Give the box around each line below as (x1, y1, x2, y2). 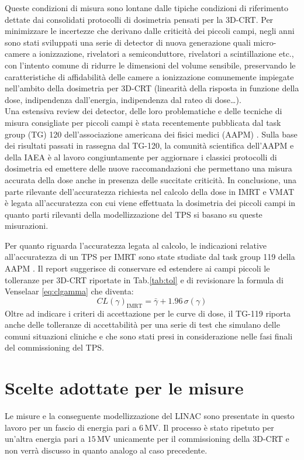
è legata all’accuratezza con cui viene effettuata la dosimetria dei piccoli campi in (5, 197, 296, 209)
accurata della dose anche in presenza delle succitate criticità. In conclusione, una (5, 173, 296, 186)
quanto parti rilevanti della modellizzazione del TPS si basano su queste (5, 208, 262, 220)
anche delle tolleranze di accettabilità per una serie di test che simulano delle (5, 318, 280, 331)
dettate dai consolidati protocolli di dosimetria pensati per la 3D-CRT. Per (5, 13, 274, 25)
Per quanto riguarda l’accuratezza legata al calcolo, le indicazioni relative (5, 239, 267, 251)
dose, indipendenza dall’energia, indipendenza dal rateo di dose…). (5, 93, 241, 105)
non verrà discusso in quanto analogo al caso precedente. (5, 444, 208, 456)
